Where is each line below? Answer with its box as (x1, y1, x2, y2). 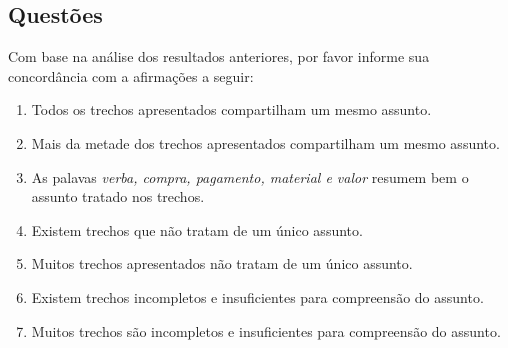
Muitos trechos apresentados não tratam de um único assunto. (31, 253, 413, 274)
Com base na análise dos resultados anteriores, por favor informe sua (8, 46, 430, 67)
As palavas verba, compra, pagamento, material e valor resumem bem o (31, 166, 469, 187)
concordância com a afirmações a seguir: (8, 65, 254, 86)
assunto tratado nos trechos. (31, 186, 205, 207)
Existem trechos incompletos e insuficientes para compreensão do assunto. (31, 286, 484, 307)
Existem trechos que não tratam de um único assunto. (31, 219, 363, 240)
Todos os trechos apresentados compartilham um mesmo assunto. (31, 99, 432, 120)
